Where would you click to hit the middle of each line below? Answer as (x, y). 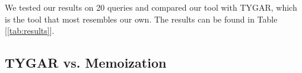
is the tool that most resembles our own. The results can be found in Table (141, 19)
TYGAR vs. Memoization (86, 63)
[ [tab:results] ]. (30, 31)
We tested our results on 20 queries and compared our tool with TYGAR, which (151, 7)
